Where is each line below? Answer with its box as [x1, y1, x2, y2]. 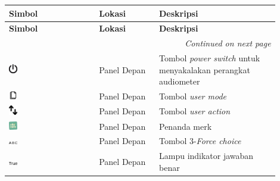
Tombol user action [158, 105, 231, 117]
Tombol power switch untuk [158, 52, 260, 64]
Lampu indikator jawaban [158, 149, 254, 162]
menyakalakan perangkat [158, 63, 250, 76]
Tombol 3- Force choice [158, 135, 241, 147]
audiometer [158, 75, 200, 88]
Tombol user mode [158, 90, 227, 102]
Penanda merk [158, 120, 212, 132]
